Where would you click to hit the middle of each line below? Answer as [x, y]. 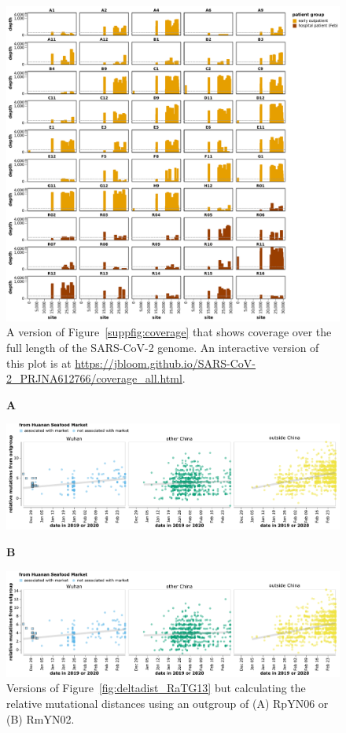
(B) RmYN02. [40, 718]
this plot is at [39, 363]
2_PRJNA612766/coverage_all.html [94, 378]
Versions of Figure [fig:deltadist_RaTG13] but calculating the [156, 688]
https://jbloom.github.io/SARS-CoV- [166, 363]
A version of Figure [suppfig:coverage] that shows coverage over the [169, 332]
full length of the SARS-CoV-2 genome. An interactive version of [163, 347]
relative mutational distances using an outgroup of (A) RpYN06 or [167, 703]
